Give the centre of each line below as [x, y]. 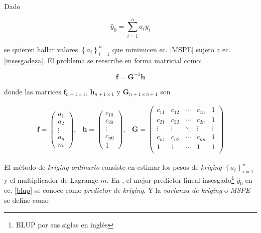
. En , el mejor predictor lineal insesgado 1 [170, 179]
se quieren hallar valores [41, 49]
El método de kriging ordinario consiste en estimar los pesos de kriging [113, 167]
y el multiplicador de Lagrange [51, 180]
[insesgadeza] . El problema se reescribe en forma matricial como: [103, 60]
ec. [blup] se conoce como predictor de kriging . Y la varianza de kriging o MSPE [127, 190]
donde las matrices [33, 91]
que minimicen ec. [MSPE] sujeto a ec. [171, 49]
